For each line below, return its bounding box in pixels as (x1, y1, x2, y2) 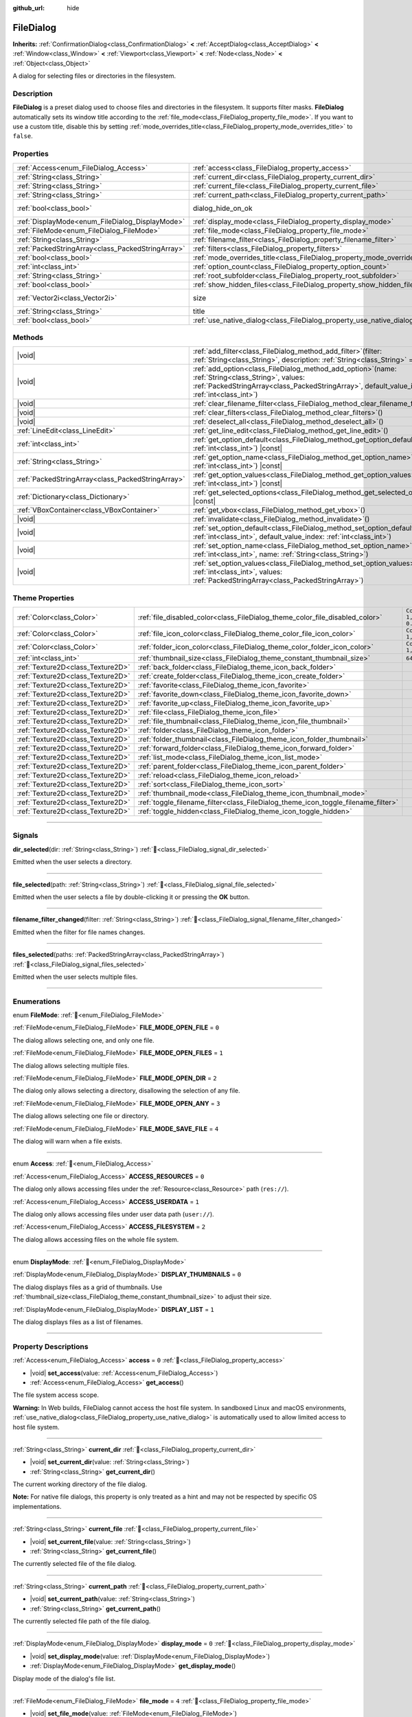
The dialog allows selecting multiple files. (12, 1061, 130, 1069)
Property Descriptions (12, 1341, 89, 1351)
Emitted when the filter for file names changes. (12, 928, 146, 936)
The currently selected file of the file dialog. (12, 1560, 137, 1568)
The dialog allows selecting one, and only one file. (12, 1036, 154, 1044)
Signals (12, 831, 38, 841)
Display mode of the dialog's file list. (12, 1674, 116, 1683)
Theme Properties (12, 593, 75, 602)
